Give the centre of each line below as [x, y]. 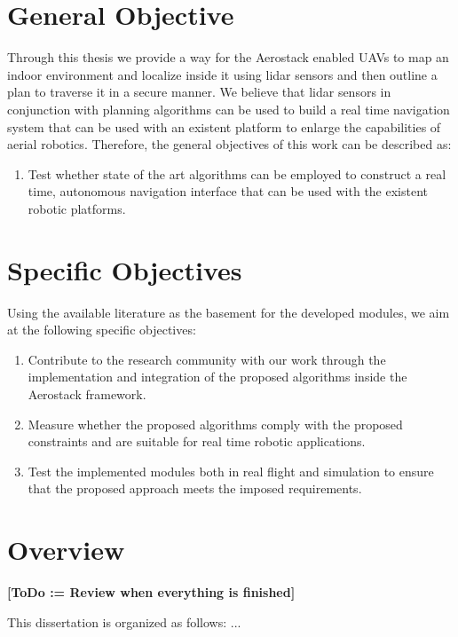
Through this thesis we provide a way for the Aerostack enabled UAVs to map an [228, 57]
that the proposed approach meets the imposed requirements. [195, 488]
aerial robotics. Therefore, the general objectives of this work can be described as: [229, 144]
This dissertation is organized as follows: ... [124, 621]
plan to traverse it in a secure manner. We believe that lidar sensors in [199, 92]
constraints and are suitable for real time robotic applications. [197, 441]
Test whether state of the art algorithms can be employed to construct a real [237, 173]
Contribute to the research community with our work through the [207, 359]
